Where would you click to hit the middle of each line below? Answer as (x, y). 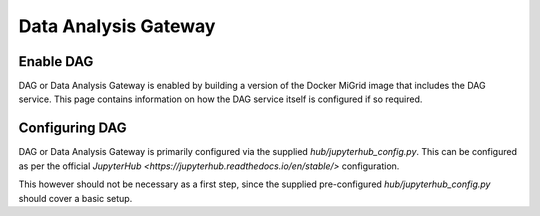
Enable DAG (56, 61)
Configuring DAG (72, 128)
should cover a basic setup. (75, 198)
